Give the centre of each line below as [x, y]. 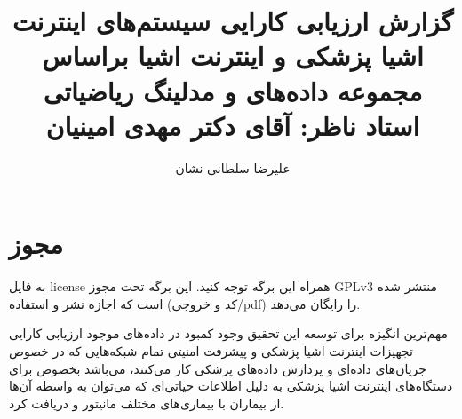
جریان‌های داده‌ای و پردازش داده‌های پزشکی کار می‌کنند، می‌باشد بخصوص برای [218, 368]
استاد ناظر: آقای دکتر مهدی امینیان [233, 125]
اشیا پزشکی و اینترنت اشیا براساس [233, 55]
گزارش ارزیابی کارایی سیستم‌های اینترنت [233, 21]
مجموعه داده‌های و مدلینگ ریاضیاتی [233, 90]
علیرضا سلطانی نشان [233, 167]
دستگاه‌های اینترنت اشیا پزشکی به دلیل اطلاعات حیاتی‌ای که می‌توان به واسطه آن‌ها [231, 386]
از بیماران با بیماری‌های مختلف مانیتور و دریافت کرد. [147, 403]
